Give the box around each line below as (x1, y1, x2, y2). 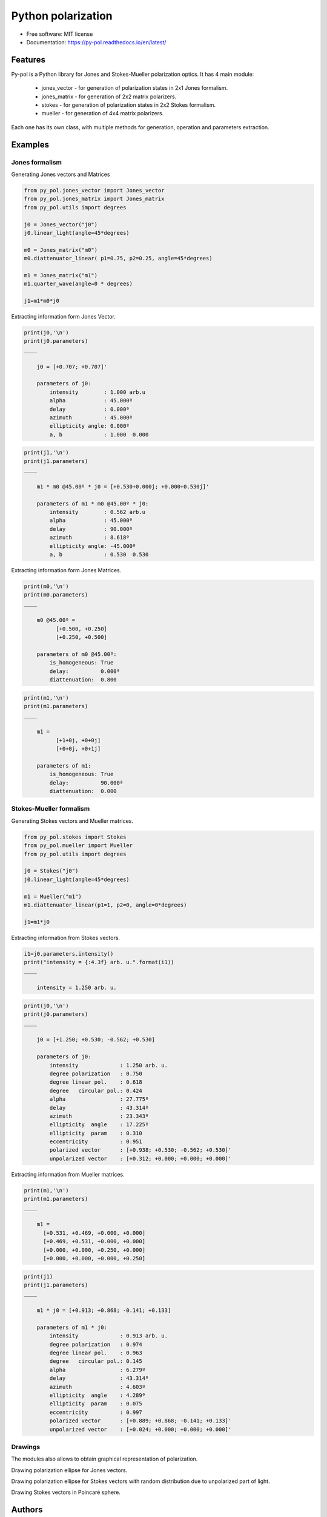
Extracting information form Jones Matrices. (11, 566, 122, 573)
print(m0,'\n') (24, 583, 69, 590)
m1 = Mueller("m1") (24, 893, 82, 900)
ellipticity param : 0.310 (49, 1129, 142, 1137)
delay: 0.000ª (49, 667, 121, 675)
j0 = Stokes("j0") (24, 868, 79, 874)
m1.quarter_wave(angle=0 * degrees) (24, 280, 133, 288)
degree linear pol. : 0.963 (49, 1350, 142, 1356)
